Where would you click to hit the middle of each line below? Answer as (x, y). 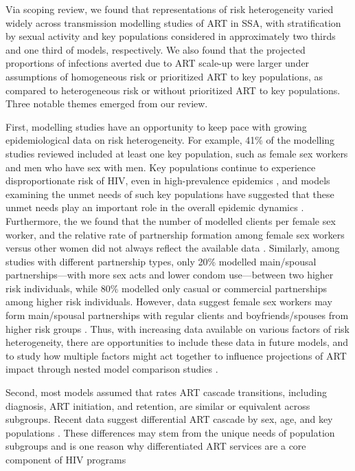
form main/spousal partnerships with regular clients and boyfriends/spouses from (177, 315)
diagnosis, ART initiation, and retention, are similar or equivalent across (158, 405)
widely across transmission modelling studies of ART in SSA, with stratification (173, 22)
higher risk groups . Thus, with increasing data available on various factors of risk (177, 328)
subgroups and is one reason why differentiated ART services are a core (156, 446)
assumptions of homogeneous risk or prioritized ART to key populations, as (164, 76)
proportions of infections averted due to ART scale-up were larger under (158, 63)
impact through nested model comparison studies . (112, 369)
